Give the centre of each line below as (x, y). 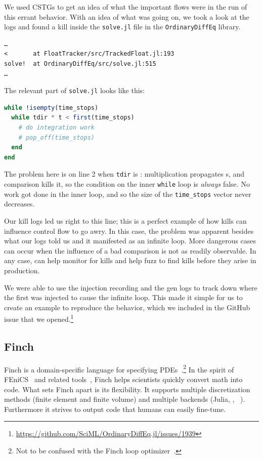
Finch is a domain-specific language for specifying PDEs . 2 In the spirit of (119, 368)
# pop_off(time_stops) (56, 137)
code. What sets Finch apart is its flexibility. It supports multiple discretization (127, 389)
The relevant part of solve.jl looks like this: (75, 90)
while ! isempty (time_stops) (51, 108)
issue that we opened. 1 (39, 318)
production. (22, 270)
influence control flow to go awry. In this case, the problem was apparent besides (129, 231)
